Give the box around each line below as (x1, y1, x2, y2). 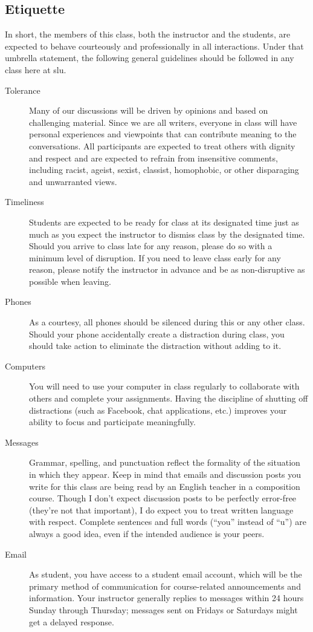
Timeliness (5, 195, 44, 208)
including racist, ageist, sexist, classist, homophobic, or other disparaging (29, 163, 299, 176)
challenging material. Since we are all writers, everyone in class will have (29, 116, 297, 128)
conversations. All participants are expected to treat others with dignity (29, 139, 295, 152)
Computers (5, 359, 46, 372)
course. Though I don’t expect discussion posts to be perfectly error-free (29, 492, 297, 504)
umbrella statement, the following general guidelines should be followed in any (5, 51, 294, 64)
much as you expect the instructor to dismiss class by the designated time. (29, 227, 305, 240)
